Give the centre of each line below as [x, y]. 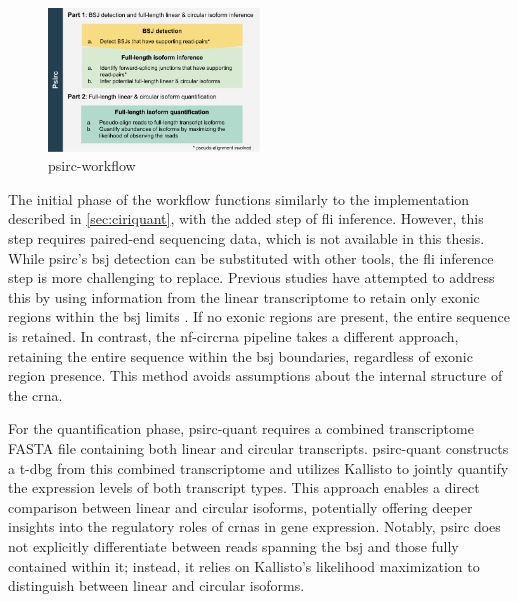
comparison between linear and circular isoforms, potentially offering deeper [240, 506]
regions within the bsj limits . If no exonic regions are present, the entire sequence [259, 316]
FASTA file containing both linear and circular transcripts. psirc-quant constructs [258, 447]
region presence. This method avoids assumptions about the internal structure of [255, 375]
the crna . [35, 394]
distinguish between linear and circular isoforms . [156, 585]
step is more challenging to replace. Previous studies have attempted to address [251, 277]
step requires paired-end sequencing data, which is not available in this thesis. [246, 238]
